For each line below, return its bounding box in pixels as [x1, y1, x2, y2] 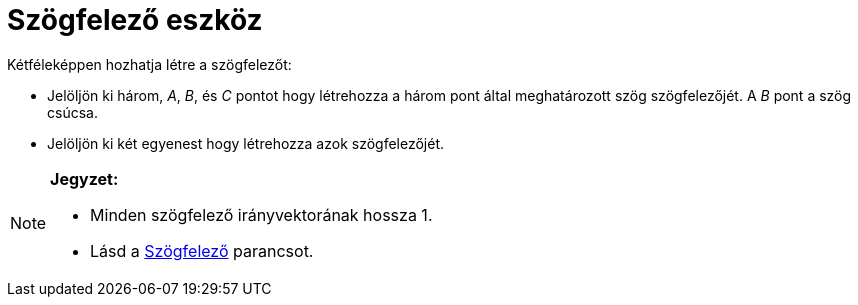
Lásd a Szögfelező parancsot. [90, 240, 314, 261]
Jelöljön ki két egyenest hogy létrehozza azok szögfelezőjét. [47, 134, 445, 152]
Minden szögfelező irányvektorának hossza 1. [90, 204, 433, 225]
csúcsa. [47, 103, 98, 121]
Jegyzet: [50, 168, 119, 189]
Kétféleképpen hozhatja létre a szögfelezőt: [7, 55, 292, 73]
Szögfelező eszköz [7, 3, 263, 37]
